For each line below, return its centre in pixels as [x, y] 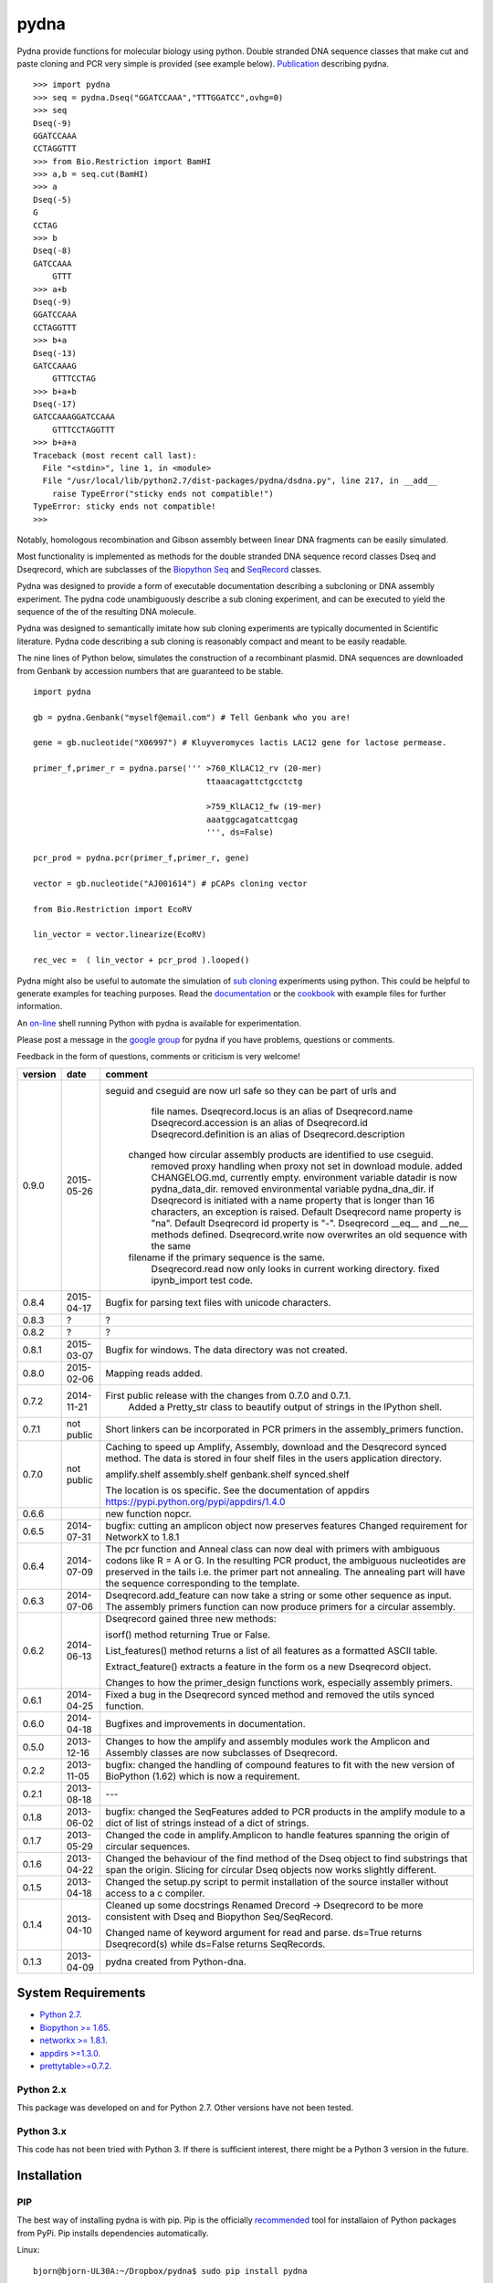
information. [40, 1006]
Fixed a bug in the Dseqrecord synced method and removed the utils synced [270, 1694]
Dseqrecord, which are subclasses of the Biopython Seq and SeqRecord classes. [169, 569]
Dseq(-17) [55, 405]
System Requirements [81, 1993]
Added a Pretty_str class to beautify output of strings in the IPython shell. [285, 1406]
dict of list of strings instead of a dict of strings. [207, 1823]
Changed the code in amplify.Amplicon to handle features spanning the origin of [278, 1835]
